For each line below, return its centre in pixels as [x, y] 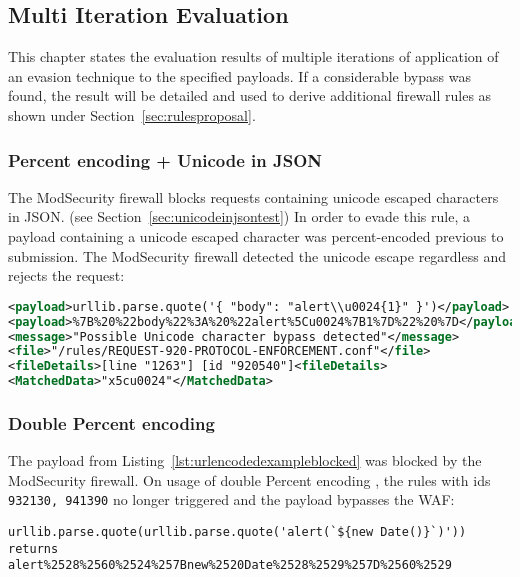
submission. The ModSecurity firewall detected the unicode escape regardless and [257, 255]
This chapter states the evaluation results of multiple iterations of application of [253, 56]
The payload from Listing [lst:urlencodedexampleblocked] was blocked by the [245, 460]
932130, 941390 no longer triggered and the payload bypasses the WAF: [231, 499]
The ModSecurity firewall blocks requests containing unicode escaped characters [253, 196]
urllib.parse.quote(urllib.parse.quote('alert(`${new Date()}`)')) [237, 532]
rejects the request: [66, 275]
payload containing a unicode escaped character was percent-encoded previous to [256, 235]
